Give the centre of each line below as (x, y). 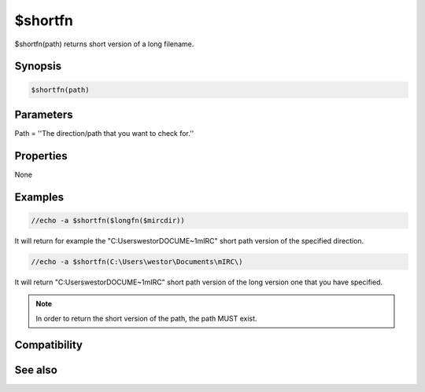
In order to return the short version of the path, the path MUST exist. (146, 318)
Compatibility (48, 344)
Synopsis (38, 66)
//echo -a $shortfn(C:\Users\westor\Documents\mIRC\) (137, 262)
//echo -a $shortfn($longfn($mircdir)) (108, 220)
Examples (39, 197)
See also (36, 370)
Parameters (44, 114)
